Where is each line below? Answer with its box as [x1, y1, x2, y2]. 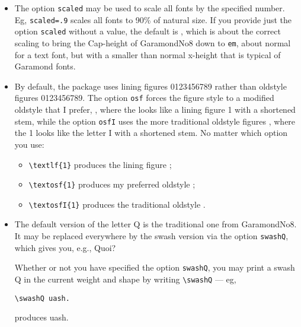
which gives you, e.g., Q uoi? [14, 241, 116, 253]
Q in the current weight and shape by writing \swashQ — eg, [14, 272, 236, 285]
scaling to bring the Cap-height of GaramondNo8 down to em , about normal [14, 36, 291, 49]
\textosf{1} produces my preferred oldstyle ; [28, 178, 196, 191]
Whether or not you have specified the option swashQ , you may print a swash [14, 261, 295, 274]
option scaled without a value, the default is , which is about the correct [14, 25, 281, 37]
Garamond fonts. [14, 60, 76, 72]
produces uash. [14, 311, 69, 323]
